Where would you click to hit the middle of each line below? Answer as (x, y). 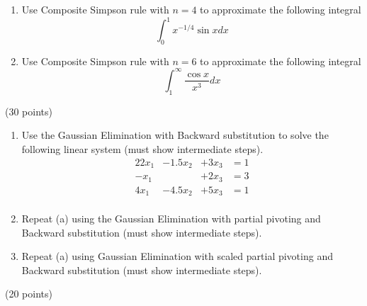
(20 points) (29, 294)
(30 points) (29, 111)
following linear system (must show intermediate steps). (142, 148)
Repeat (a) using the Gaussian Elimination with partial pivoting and (171, 219)
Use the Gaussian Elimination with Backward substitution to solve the (175, 135)
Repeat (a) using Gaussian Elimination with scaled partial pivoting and (177, 256)
